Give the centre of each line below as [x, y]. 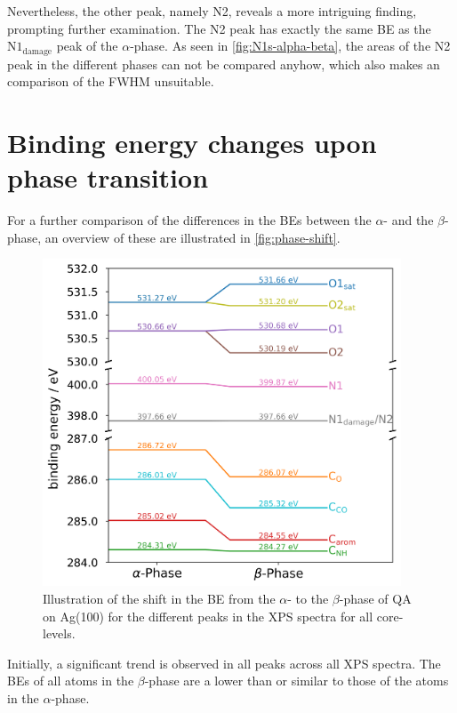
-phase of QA [375, 599]
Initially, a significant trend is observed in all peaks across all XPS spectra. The [224, 663]
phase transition [108, 177]
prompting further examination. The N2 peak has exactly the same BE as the [219, 28]
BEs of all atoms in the [71, 681]
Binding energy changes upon [192, 143]
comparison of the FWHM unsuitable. [111, 81]
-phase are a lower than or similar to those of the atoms [297, 681]
